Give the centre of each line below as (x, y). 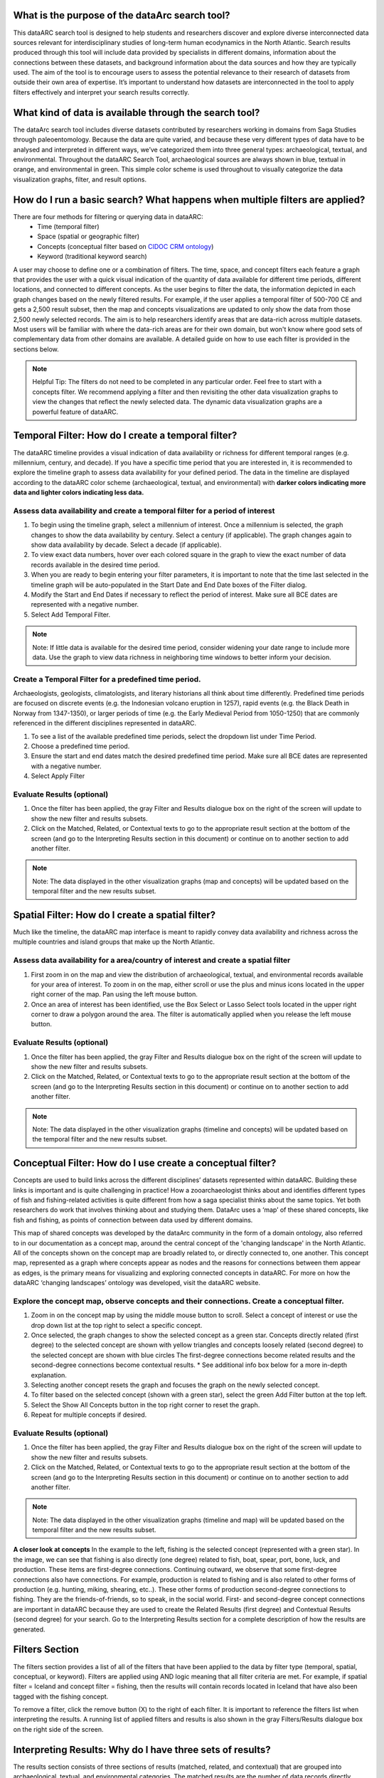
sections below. (36, 349)
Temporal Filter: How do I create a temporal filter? (125, 436)
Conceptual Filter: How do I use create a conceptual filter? (145, 1163)
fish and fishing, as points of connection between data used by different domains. (133, 1220)
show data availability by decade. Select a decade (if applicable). (126, 545)
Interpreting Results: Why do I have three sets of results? (142, 1750)
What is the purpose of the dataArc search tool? (122, 15)
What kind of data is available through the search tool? (137, 113)
